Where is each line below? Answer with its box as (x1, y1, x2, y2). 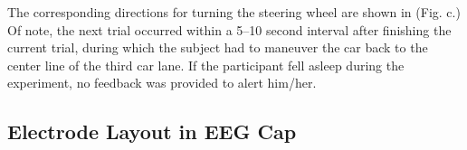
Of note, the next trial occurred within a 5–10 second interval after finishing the (7, 20, 452, 39)
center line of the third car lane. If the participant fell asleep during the (7, 55, 405, 74)
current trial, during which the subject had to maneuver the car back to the (7, 38, 428, 57)
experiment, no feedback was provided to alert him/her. (7, 73, 317, 92)
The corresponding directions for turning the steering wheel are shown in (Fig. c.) (7, 3, 461, 21)
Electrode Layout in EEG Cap (7, 117, 297, 145)
